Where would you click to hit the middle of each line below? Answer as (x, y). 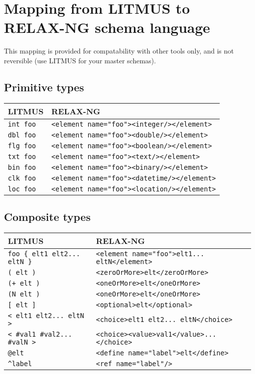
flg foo (22, 146)
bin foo (22, 167)
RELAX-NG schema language (107, 27)
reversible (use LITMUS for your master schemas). (80, 60)
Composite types (47, 217)
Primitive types (44, 87)
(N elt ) (24, 294)
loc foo (22, 189)
